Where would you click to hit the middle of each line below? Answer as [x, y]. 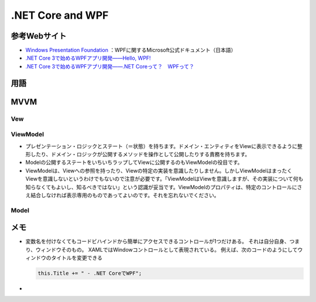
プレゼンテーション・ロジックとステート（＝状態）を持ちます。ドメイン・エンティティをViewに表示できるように [162, 146]
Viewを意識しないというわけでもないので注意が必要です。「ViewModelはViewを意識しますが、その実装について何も [164, 179]
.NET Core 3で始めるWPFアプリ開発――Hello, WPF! [88, 58]
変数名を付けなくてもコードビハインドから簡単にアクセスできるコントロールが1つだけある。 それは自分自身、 [157, 241]
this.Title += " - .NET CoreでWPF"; [90, 273]
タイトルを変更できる [76, 258]
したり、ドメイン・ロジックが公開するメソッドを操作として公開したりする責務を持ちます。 [140, 154]
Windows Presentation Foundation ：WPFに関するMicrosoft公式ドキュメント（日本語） [131, 50]
